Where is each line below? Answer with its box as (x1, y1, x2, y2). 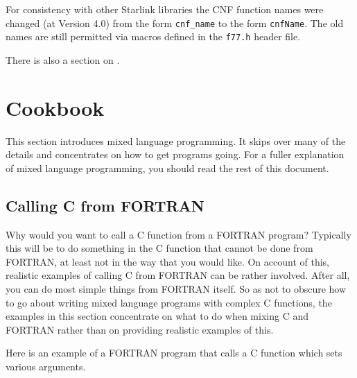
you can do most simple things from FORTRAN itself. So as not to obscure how (6, 281, 347, 295)
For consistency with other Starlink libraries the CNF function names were (6, 2, 324, 16)
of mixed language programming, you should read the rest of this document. (6, 160, 329, 175)
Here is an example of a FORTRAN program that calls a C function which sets (6, 345, 342, 360)
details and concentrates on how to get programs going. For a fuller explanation (6, 147, 345, 162)
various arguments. (6, 359, 86, 373)
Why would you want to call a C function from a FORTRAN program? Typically (6, 227, 351, 241)
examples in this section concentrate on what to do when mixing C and (6, 309, 308, 323)
